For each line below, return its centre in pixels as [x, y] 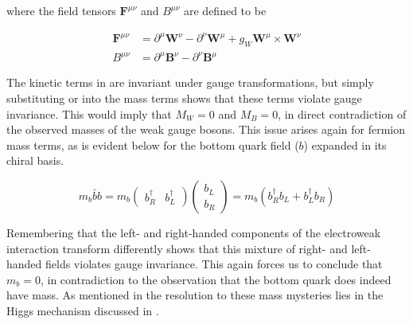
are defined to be [225, 10]
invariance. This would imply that [89, 113]
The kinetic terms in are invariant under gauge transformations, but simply [190, 82]
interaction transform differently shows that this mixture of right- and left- [189, 248]
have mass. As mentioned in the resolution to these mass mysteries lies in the [195, 295]
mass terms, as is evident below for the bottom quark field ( [153, 144]
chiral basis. [35, 160]
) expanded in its [345, 144]
